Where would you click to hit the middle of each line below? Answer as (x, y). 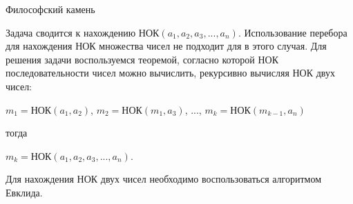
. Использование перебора (293, 32)
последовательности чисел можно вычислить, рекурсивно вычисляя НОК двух (170, 73)
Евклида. (24, 192)
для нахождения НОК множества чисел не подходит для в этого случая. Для (166, 46)
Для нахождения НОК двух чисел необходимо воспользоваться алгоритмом (164, 179)
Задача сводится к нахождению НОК (83, 32)
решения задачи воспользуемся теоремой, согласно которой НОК (142, 59)
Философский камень (50, 9)
